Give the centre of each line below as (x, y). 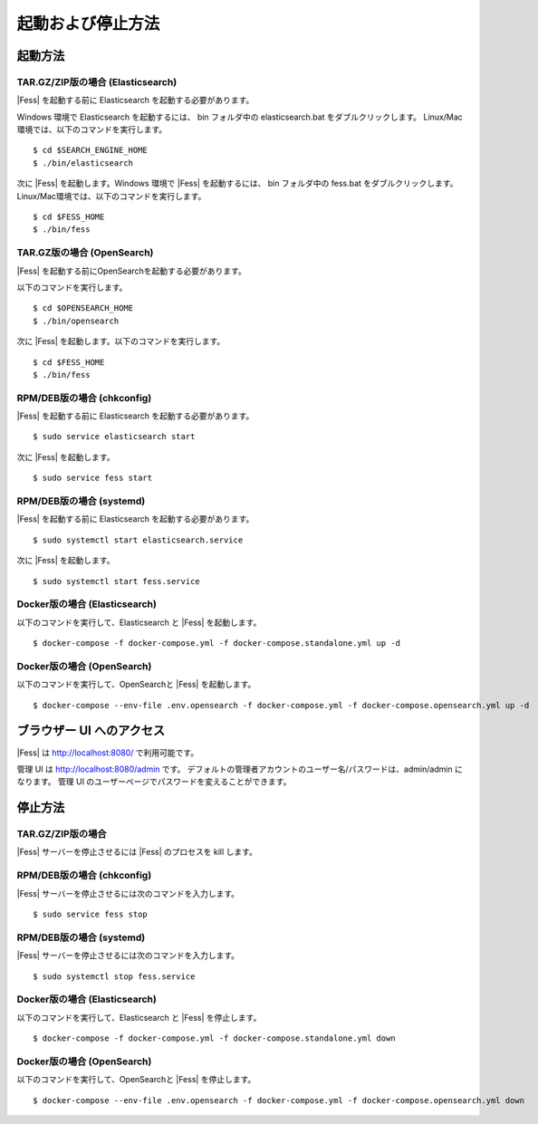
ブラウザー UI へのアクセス (91, 730)
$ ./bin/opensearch (76, 321)
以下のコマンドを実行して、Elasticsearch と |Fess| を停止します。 (139, 1017)
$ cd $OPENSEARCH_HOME (83, 308)
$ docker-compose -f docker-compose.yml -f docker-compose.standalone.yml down (214, 1038)
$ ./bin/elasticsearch (83, 163)
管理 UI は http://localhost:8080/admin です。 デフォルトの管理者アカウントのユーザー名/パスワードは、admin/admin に (240, 769)
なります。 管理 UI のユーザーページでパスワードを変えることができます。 (154, 782)
